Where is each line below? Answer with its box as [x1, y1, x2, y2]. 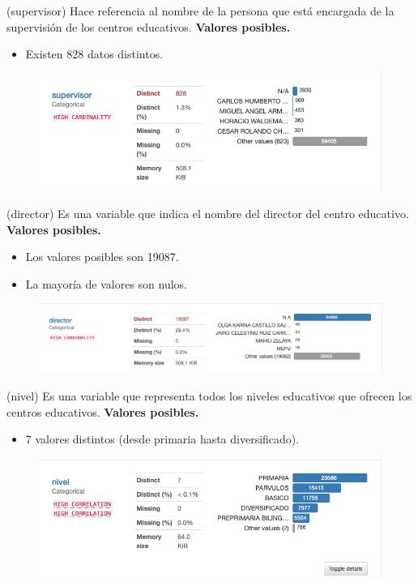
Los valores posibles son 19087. [25, 248, 179, 265]
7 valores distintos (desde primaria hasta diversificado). [25, 430, 300, 447]
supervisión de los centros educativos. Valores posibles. [6, 18, 291, 35]
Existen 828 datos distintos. [25, 45, 164, 62]
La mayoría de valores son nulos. [25, 275, 188, 292]
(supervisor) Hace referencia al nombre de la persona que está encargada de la [6, 2, 395, 19]
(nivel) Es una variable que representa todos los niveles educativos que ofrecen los [6, 387, 412, 404]
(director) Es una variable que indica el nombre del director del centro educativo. [6, 204, 409, 221]
